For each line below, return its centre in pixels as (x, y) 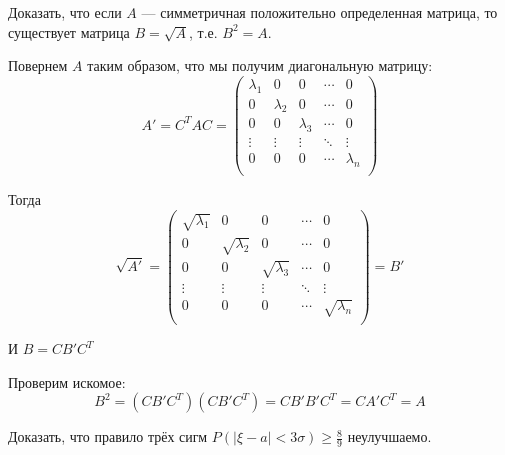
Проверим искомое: (67, 381)
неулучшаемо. (389, 436)
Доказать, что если (65, 12)
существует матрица (69, 31)
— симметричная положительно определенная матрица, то (319, 12)
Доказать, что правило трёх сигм (108, 436)
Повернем (38, 65)
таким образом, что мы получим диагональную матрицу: (260, 65)
